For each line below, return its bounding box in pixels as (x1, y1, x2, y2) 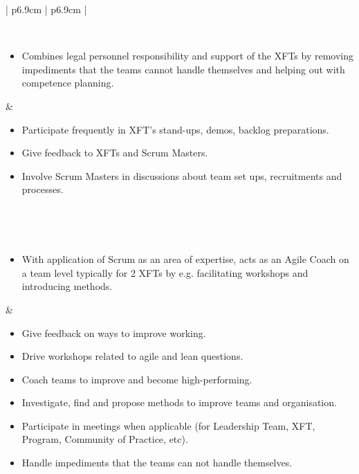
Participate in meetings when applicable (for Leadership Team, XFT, (21, 418, 315, 432)
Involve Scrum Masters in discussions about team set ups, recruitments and (21, 168, 342, 183)
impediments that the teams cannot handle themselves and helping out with (21, 62, 345, 76)
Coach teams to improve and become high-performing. (21, 372, 252, 386)
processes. (21, 182, 64, 197)
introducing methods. (21, 279, 113, 293)
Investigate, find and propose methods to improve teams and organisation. (21, 395, 337, 410)
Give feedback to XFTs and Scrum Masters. (21, 145, 208, 160)
